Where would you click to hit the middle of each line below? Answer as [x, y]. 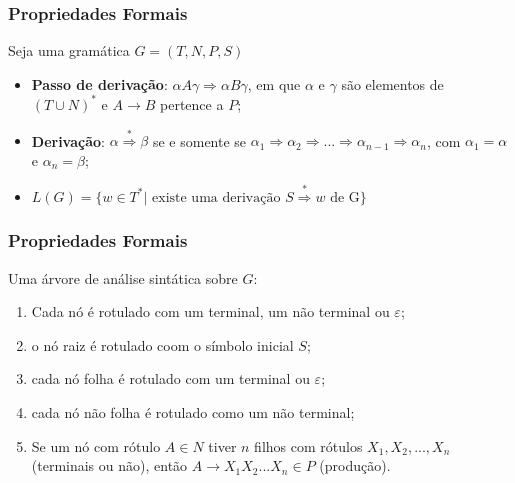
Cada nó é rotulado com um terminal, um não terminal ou [210, 311]
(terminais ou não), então [109, 465]
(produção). [355, 465]
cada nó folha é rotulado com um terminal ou [170, 378]
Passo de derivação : [99, 83]
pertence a [192, 103]
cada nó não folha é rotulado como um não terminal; [193, 411]
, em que [274, 83]
